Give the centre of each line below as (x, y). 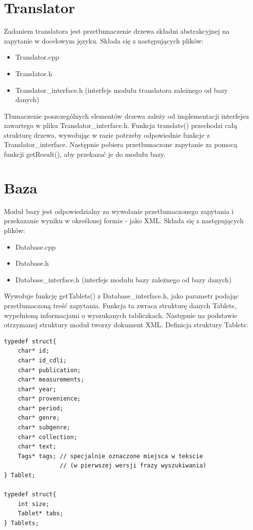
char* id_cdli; (42, 360)
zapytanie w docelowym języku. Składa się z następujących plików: (104, 40)
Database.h (32, 263)
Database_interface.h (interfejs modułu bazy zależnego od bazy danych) (123, 279)
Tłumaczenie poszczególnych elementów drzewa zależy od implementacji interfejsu (126, 116)
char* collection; (48, 437)
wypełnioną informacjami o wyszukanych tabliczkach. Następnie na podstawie (121, 315)
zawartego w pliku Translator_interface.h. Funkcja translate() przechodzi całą (121, 125)
